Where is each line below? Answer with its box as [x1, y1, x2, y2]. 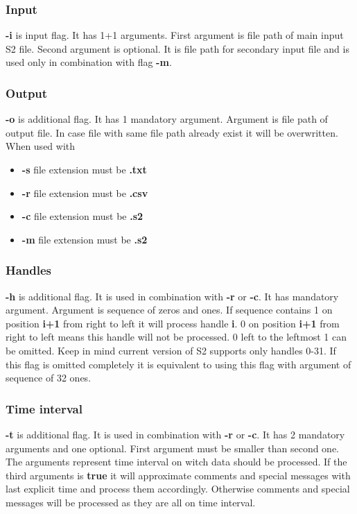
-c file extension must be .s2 [21, 209, 143, 223]
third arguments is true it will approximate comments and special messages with [6, 468, 351, 482]
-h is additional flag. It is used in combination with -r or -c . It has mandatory [6, 289, 339, 303]
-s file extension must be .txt [21, 162, 147, 176]
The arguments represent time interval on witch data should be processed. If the [6, 454, 347, 469]
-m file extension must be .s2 [21, 232, 148, 246]
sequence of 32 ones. [6, 370, 92, 385]
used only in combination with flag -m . [6, 55, 172, 69]
